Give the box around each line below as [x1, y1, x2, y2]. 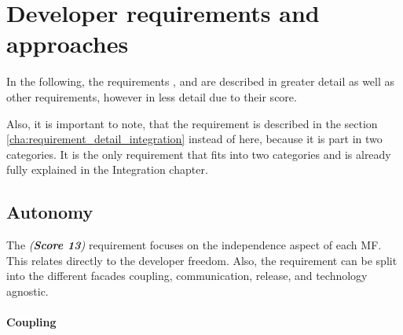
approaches [6, 28, 129, 60]
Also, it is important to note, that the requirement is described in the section [6, 115, 378, 131]
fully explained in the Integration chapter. [6, 161, 208, 178]
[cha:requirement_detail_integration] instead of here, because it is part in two [6, 131, 383, 147]
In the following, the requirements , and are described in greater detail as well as [6, 73, 395, 90]
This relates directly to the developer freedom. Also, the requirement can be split [6, 252, 398, 268]
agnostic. [6, 282, 49, 299]
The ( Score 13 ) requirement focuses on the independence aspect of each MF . [6, 237, 382, 253]
